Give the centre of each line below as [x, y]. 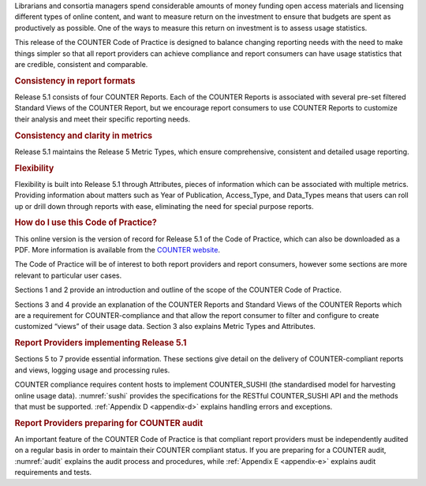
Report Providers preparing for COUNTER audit [109, 423]
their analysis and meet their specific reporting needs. [103, 119]
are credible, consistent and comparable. [81, 64]
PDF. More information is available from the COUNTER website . [118, 250]
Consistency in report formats [75, 80]
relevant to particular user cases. [68, 275]
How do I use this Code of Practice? [86, 222]
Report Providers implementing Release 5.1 [101, 343]
